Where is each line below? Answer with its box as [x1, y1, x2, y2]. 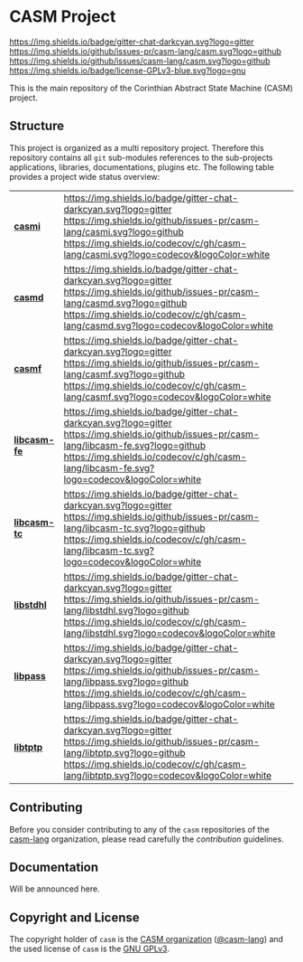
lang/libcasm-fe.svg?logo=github [63, 439, 206, 451]
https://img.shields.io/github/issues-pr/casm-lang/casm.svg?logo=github [9, 45, 282, 56]
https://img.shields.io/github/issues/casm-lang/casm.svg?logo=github [9, 55, 271, 66]
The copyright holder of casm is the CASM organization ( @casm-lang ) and [9, 934, 284, 945]
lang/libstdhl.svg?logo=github [63, 604, 189, 617]
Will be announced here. [9, 883, 101, 894]
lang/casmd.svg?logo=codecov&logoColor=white [63, 319, 273, 332]
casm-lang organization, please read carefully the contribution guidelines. [9, 834, 284, 844]
